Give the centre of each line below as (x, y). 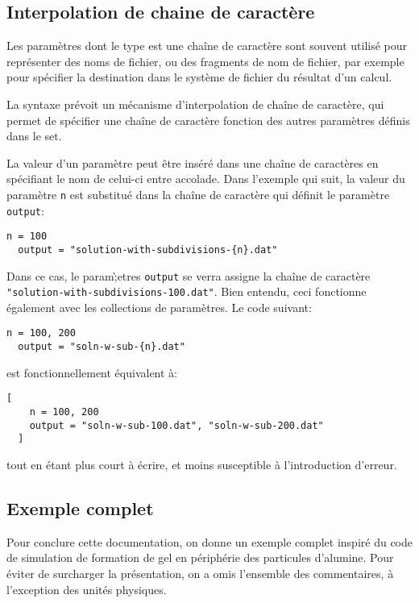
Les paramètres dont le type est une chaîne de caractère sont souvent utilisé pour (207, 46)
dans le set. (34, 136)
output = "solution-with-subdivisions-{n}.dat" (148, 250)
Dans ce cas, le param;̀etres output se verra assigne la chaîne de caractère (189, 275)
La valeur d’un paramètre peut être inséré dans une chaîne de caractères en (193, 162)
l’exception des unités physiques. (87, 589)
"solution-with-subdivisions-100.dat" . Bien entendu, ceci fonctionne (187, 291)
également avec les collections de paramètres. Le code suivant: (159, 307)
